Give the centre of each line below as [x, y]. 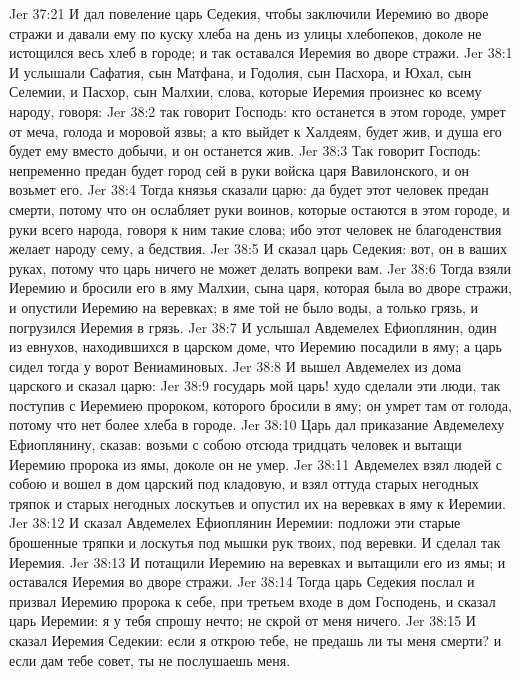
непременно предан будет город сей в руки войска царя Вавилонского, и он [239, 169]
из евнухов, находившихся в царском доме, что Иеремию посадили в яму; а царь [255, 346]
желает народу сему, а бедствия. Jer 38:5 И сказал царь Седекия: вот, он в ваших [258, 248]
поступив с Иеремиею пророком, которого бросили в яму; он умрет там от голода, [260, 404]
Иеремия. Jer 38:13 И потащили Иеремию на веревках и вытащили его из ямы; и [257, 561]
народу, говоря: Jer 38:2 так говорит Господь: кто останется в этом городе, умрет [257, 110]
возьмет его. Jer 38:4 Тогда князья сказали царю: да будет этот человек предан [249, 189]
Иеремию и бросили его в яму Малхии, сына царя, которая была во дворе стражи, [260, 287]
